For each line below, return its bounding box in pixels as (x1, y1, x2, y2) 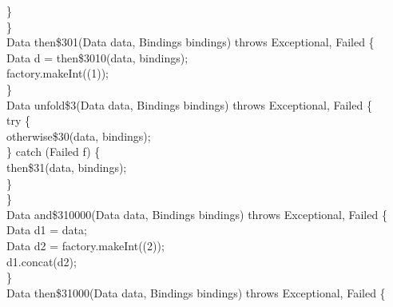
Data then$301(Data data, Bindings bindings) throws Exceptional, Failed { (6, 34, 375, 50)
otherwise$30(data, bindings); (6, 127, 151, 144)
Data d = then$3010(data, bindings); (6, 49, 189, 66)
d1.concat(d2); (6, 253, 77, 269)
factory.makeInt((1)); (6, 65, 109, 82)
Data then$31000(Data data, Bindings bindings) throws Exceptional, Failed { (6, 284, 386, 301)
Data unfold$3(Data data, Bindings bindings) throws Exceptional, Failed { (6, 96, 372, 113)
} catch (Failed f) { (6, 143, 101, 160)
